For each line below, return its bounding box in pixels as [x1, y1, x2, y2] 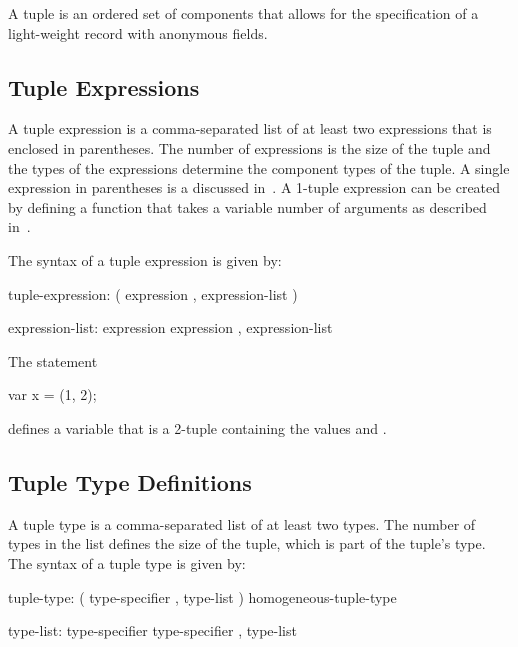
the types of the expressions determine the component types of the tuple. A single [8, 157, 510, 178]
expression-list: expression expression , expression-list [8, 317, 333, 338]
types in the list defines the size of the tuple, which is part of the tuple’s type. [8, 533, 486, 554]
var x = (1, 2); [8, 384, 97, 405]
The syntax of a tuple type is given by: [8, 552, 246, 573]
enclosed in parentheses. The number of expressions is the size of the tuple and [8, 137, 491, 158]
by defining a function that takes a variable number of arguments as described [8, 196, 487, 217]
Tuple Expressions [8, 71, 200, 102]
